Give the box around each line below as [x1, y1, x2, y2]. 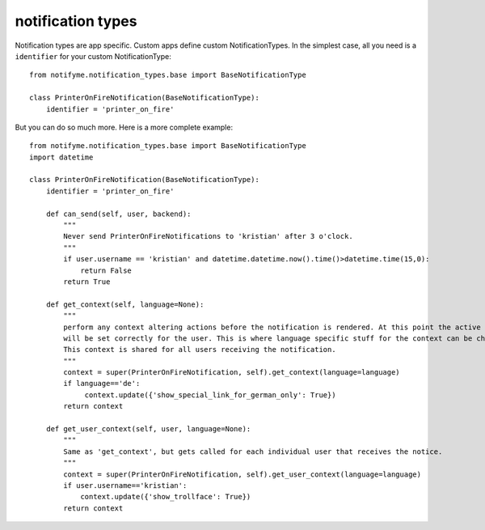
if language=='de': [63, 379, 141, 388]
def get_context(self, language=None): [45, 299, 205, 309]
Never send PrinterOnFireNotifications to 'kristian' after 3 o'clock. [63, 231, 353, 241]
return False [80, 265, 133, 275]
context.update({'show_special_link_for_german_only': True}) [84, 390, 336, 400]
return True [63, 277, 111, 286]
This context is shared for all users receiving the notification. [63, 345, 336, 354]
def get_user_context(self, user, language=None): [45, 425, 251, 434]
